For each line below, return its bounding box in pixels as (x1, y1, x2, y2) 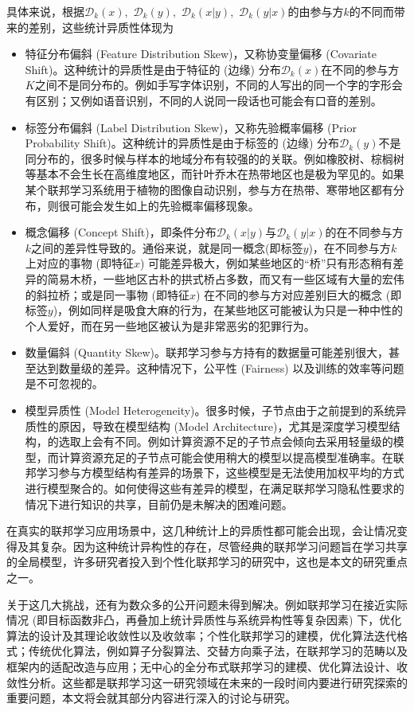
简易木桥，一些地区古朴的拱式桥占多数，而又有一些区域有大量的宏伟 (47, 270, 404, 287)
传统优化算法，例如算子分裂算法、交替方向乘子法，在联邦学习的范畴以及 (28, 643, 408, 659)
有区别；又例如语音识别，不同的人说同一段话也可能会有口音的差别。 (25, 92, 382, 108)
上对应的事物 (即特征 (25, 255, 134, 272)
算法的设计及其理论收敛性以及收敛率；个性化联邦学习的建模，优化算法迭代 (6, 627, 396, 643)
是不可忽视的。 (25, 375, 103, 392)
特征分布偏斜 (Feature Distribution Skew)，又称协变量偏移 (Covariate (25, 45, 377, 62)
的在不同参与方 (325, 224, 404, 240)
